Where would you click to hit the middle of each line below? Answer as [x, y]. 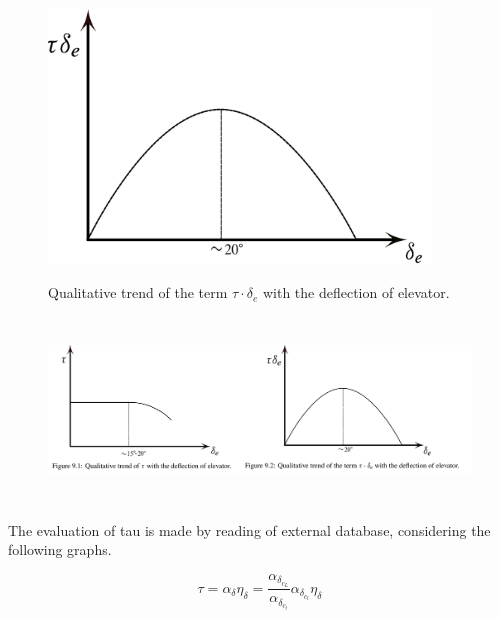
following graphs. [60, 549]
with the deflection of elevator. [356, 292]
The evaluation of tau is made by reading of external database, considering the [249, 529]
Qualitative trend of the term [138, 292]
